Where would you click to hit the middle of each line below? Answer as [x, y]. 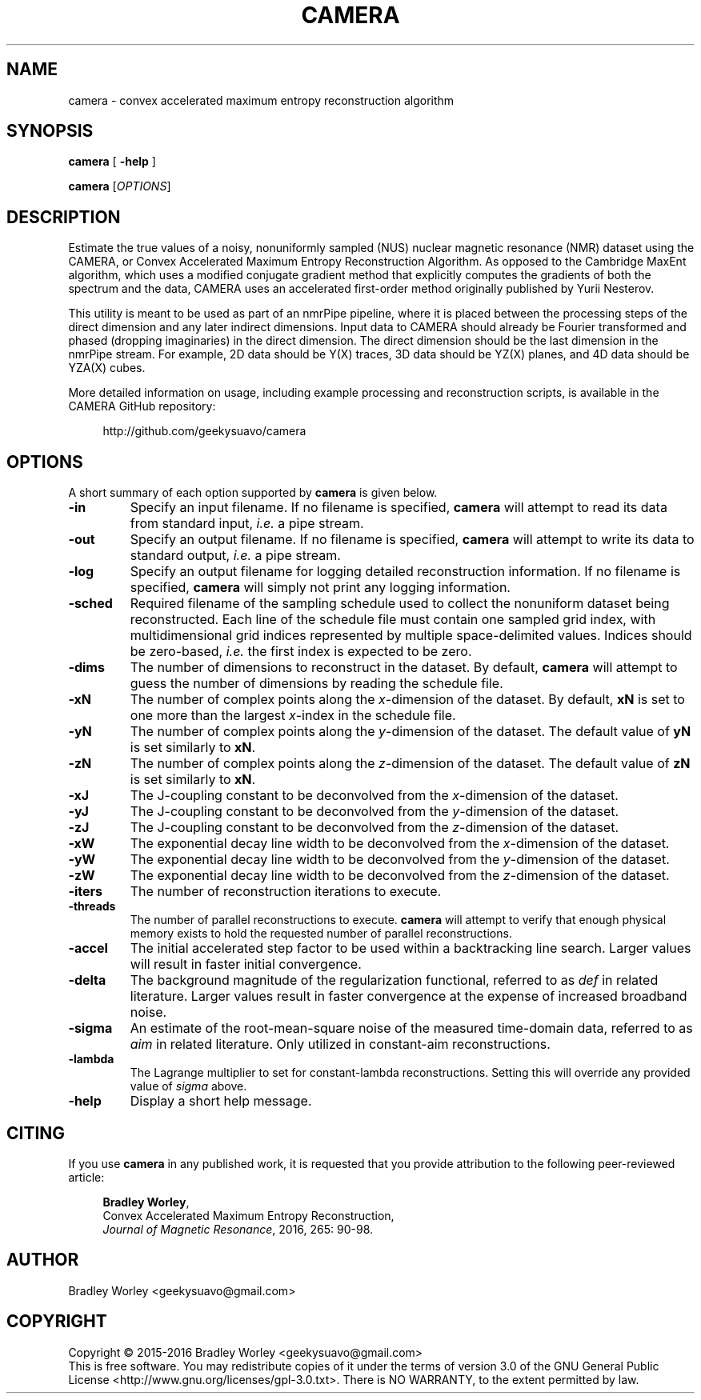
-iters [85, 892]
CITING [36, 1133]
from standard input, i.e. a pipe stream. [247, 524]
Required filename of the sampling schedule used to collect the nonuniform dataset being [400, 604]
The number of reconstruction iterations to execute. [286, 892]
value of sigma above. [188, 1086]
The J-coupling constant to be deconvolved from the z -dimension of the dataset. [375, 828]
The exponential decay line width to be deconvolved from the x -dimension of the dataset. [400, 844]
